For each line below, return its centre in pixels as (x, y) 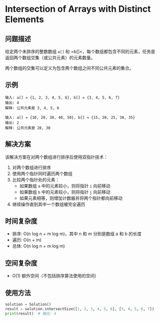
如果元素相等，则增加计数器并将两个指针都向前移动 (71, 198)
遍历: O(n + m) (27, 240)
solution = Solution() (28, 305)
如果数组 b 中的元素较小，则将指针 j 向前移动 (65, 192)
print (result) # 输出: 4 (31, 313)
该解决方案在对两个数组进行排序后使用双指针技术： (57, 157)
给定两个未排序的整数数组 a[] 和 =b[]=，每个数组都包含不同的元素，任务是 (80, 52)
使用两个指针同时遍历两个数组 (42, 173)
